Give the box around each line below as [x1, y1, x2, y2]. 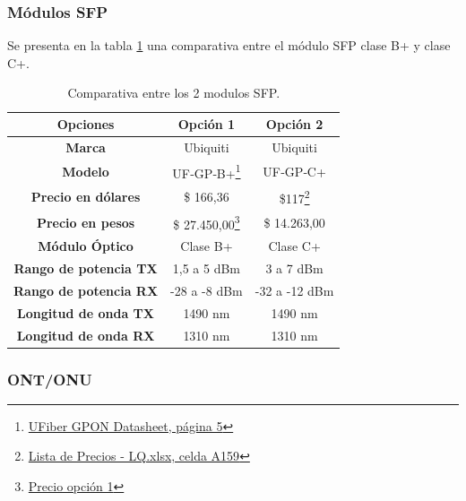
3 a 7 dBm [265, 259, 324, 278]
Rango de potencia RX [13, 281, 159, 299]
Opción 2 [265, 115, 324, 133]
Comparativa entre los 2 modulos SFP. [67, 83, 280, 102]
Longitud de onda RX [16, 325, 155, 344]
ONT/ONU [7, 367, 92, 390]
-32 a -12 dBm [255, 281, 334, 299]
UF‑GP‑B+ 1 [172, 160, 241, 182]
